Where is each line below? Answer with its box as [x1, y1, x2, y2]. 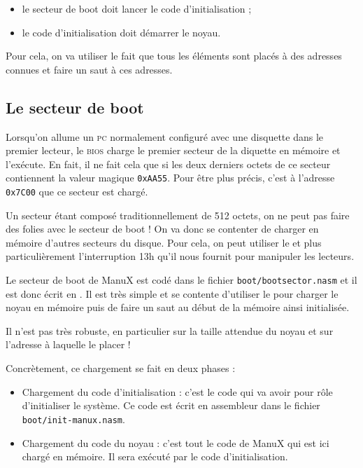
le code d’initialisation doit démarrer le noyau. [22, 25, 221, 39]
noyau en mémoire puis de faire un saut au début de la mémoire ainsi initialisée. [6, 300, 350, 315]
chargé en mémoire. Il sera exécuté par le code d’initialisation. [22, 449, 288, 464]
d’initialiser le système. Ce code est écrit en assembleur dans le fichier [22, 398, 320, 413]
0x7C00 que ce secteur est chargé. [6, 184, 148, 199]
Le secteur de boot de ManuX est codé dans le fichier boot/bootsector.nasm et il [6, 273, 357, 287]
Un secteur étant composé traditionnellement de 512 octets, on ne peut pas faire [6, 207, 350, 222]
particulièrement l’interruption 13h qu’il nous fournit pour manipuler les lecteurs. [6, 249, 355, 263]
